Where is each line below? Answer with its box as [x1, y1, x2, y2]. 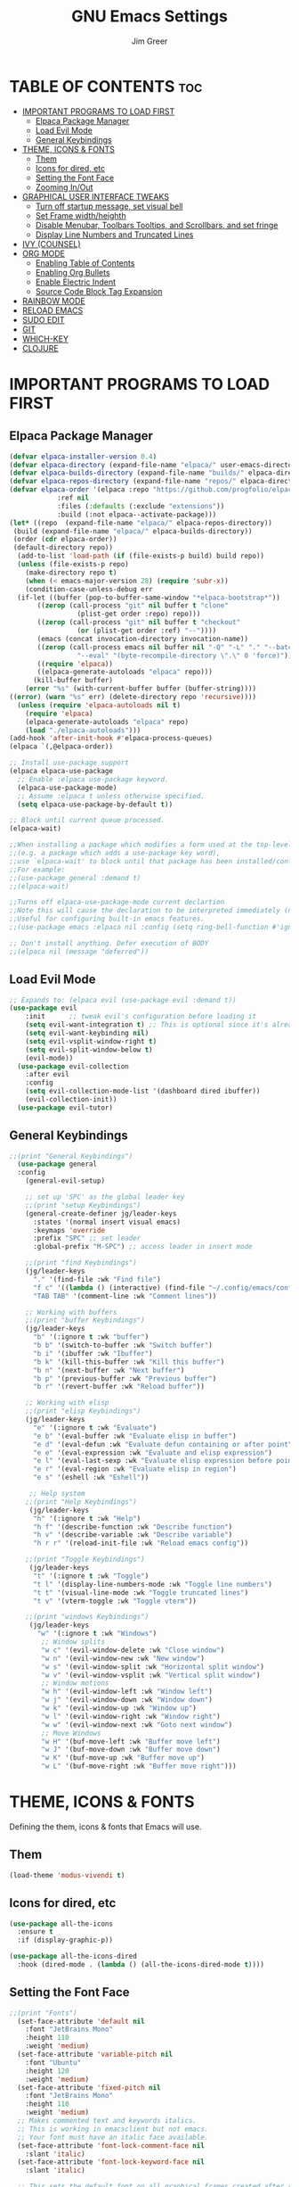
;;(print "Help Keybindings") [25, 1497, 138, 1506]
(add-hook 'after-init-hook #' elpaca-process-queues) [9, 734, 214, 743]
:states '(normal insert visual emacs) [32, 1217, 181, 1226]
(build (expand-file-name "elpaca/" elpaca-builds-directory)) [12, 526, 253, 536]
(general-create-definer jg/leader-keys [25, 1209, 177, 1218]
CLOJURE [21, 342, 60, 353]
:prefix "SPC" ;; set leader [32, 1234, 141, 1243]
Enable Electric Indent [35, 276, 117, 287]
